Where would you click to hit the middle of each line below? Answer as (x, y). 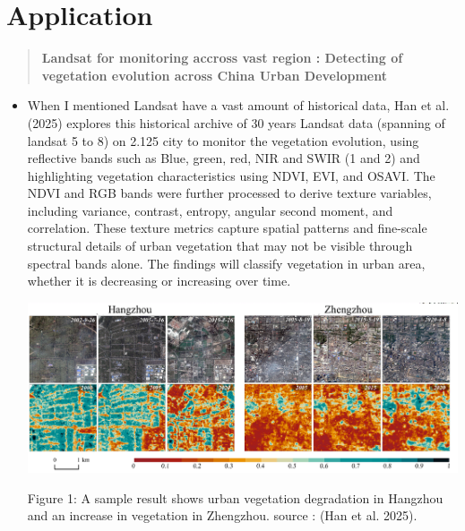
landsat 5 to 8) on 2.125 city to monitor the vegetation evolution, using (223, 140)
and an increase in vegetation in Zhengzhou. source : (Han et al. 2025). (222, 515)
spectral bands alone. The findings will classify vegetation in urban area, (226, 263)
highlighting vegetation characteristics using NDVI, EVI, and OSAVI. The (231, 175)
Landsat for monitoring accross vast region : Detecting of (222, 58)
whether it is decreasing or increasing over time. (159, 281)
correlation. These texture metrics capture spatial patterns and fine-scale (227, 228)
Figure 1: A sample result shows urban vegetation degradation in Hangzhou (235, 497)
